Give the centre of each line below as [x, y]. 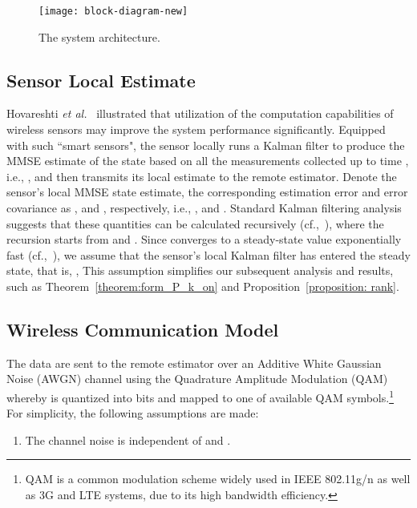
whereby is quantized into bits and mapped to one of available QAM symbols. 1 [200, 396]
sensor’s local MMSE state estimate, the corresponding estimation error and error [207, 192]
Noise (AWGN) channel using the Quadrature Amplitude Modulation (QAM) [197, 379]
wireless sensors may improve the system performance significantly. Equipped [196, 129]
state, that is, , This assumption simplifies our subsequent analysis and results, [200, 270]
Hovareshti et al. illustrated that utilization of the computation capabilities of [200, 113]
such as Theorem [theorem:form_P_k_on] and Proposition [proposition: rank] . [203, 286]
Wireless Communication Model [143, 329]
